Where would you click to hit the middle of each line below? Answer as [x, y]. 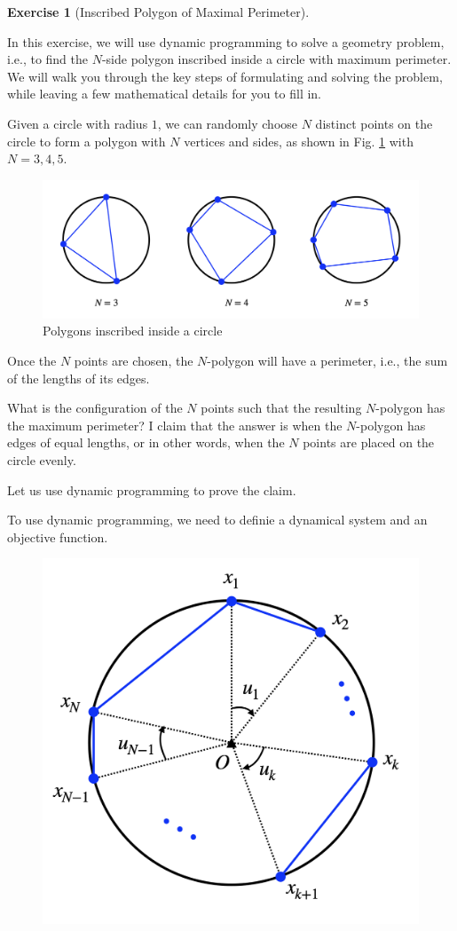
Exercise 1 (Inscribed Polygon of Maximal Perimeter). [158, 12]
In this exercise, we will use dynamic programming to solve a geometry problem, [226, 41]
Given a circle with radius [78, 123]
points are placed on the [369, 442]
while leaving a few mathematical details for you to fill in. [165, 94]
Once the [32, 361]
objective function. [58, 537]
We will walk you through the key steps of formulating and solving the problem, [225, 76]
